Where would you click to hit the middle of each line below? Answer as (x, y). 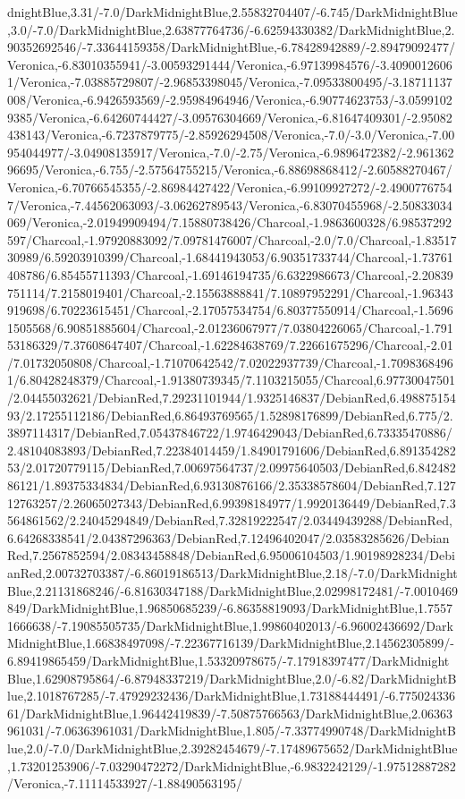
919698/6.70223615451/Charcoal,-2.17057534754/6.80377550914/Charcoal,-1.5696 (230, 310)
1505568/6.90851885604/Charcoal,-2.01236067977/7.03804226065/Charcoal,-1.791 (230, 327)
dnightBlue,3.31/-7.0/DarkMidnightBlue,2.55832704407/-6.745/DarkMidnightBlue (232, 12)
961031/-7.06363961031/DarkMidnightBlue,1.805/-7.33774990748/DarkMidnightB (232, 731)
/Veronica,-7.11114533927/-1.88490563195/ (125, 783)
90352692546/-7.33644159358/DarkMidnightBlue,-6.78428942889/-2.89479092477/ (231, 47)
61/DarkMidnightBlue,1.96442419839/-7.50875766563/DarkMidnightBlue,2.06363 (230, 713)
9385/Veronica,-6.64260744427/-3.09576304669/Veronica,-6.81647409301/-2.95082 (230, 117)
